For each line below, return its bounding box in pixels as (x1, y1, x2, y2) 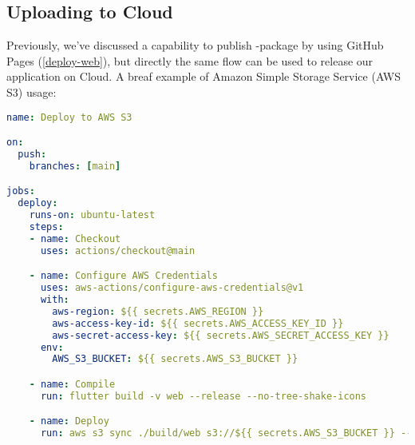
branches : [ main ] (29, 160, 121, 172)
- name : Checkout (29, 232, 121, 244)
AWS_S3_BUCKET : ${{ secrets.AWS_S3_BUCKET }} (52, 353, 298, 365)
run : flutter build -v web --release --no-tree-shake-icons (40, 390, 367, 402)
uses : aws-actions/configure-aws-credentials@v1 (40, 282, 304, 294)
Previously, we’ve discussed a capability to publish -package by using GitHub (6, 37, 384, 54)
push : (18, 148, 47, 160)
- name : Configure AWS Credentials (29, 270, 218, 282)
